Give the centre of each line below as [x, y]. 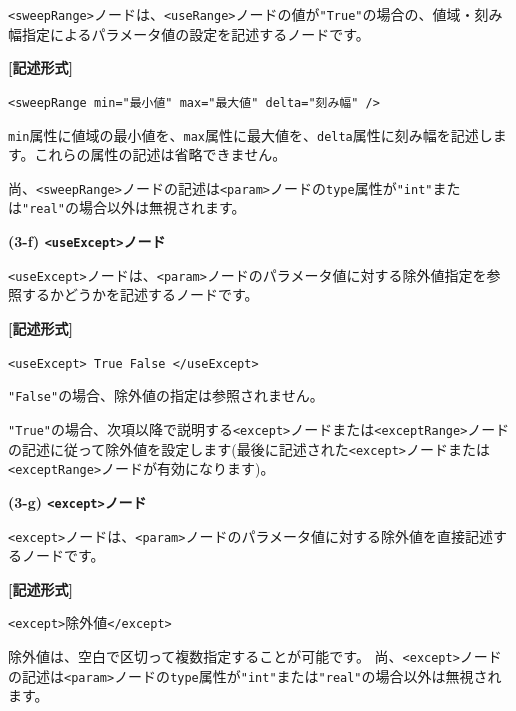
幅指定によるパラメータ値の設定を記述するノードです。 [189, 33]
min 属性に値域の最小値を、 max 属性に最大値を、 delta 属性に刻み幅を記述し [250, 134]
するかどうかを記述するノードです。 [140, 294]
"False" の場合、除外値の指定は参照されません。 [166, 395]
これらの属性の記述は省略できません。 [160, 154]
